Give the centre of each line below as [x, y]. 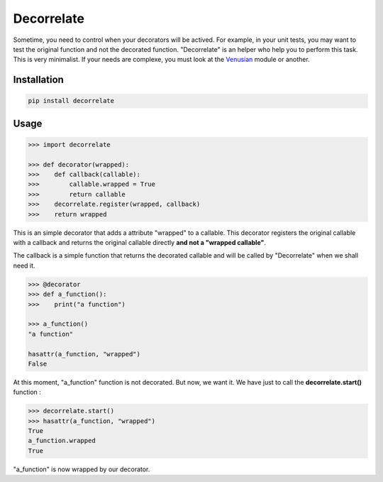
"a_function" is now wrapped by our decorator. [82, 469]
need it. [24, 265]
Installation [38, 80]
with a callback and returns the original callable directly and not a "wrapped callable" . [139, 243]
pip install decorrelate [71, 101]
